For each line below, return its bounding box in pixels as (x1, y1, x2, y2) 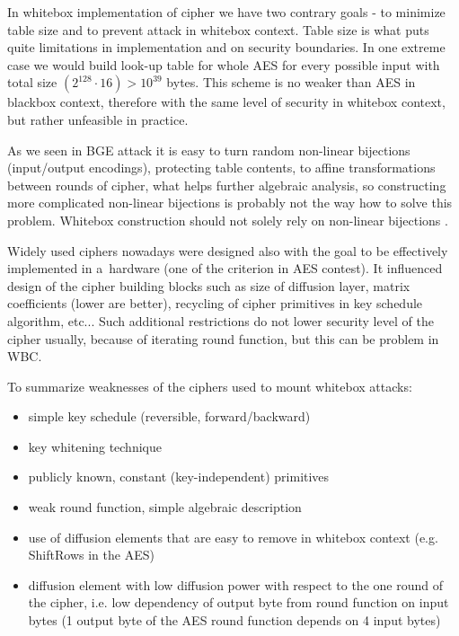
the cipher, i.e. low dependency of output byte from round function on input (28, 593, 449, 612)
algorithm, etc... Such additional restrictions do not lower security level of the (7, 311, 434, 330)
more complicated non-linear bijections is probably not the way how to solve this (7, 193, 453, 212)
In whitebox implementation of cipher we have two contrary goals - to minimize (7, 3, 446, 21)
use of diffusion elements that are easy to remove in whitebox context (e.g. (28, 527, 438, 546)
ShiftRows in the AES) (28, 545, 154, 564)
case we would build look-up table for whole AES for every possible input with (7, 55, 440, 74)
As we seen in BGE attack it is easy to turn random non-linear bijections (7, 140, 410, 159)
